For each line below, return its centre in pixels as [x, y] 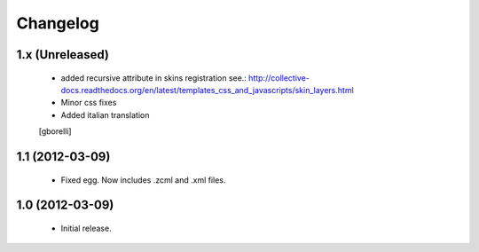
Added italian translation [105, 114]
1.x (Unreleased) [63, 55]
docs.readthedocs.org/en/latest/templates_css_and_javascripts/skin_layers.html [207, 90]
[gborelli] [55, 131]
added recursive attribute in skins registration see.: [154, 78]
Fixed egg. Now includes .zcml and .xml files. [143, 180]
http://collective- [279, 78]
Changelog [58, 23]
